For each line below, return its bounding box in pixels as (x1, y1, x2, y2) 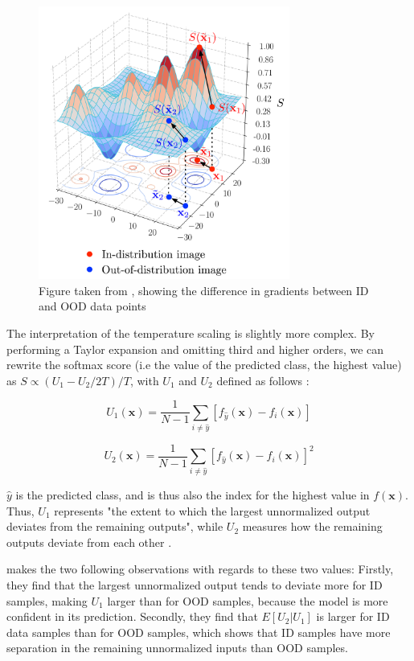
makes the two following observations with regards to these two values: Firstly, (6, 560, 394, 577)
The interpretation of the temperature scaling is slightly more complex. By (6, 324, 375, 341)
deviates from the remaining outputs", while (6, 518, 223, 535)
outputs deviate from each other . (6, 533, 172, 550)
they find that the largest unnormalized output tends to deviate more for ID (6, 577, 383, 593)
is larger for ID (316, 608, 390, 625)
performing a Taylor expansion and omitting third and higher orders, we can (6, 340, 384, 357)
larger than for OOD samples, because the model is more (107, 592, 388, 609)
